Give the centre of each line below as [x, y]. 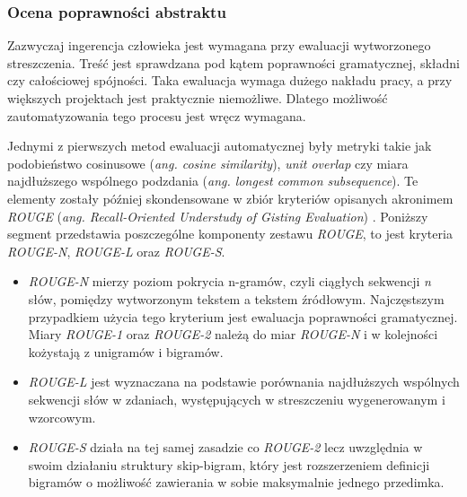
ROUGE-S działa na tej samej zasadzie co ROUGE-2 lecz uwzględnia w [225, 447]
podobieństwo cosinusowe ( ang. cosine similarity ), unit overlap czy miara [208, 163]
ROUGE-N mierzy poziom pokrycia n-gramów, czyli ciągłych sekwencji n [229, 281]
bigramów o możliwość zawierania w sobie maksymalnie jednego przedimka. [236, 482]
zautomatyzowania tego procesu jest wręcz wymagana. [157, 115]
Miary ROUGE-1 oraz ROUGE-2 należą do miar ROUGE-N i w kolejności [233, 334]
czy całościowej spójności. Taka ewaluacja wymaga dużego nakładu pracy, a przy [230, 80]
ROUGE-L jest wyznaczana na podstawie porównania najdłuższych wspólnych [244, 382]
